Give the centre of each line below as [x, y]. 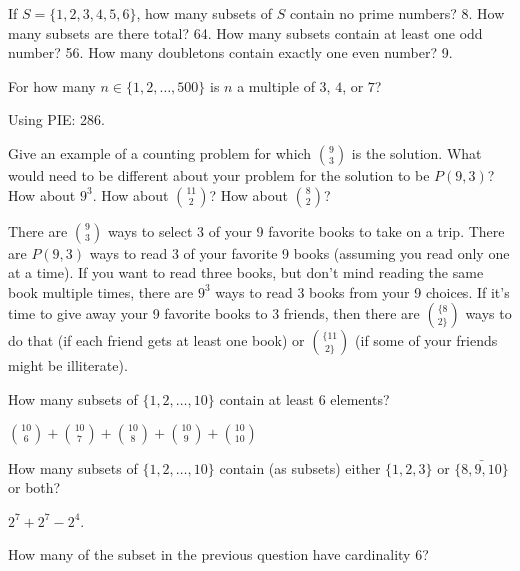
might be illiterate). [68, 365]
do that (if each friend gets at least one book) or [156, 340]
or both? [34, 487]
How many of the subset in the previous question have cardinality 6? [218, 554]
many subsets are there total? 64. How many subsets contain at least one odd [245, 32]
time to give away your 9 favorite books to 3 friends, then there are [214, 313]
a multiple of [276, 85]
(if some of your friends [426, 340]
